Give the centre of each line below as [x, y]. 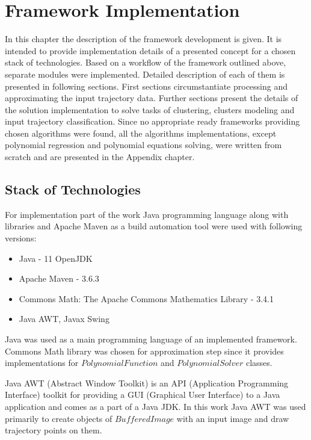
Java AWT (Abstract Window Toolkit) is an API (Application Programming [147, 383]
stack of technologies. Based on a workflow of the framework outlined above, [146, 62]
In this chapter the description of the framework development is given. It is [143, 39]
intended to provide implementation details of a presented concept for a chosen [150, 50]
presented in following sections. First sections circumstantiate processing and [146, 86]
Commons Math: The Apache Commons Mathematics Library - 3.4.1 [146, 298]
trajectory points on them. [54, 430]
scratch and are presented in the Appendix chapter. [100, 157]
